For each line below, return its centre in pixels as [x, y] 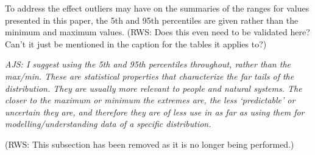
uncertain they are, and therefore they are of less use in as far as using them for [155, 112]
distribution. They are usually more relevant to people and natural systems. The [154, 88]
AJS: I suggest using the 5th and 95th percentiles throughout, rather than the [148, 64]
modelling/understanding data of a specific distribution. [108, 124]
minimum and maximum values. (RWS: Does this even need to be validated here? [157, 32]
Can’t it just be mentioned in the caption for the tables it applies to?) [136, 43]
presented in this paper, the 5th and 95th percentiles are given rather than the [152, 20]
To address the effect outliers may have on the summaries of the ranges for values [157, 8]
